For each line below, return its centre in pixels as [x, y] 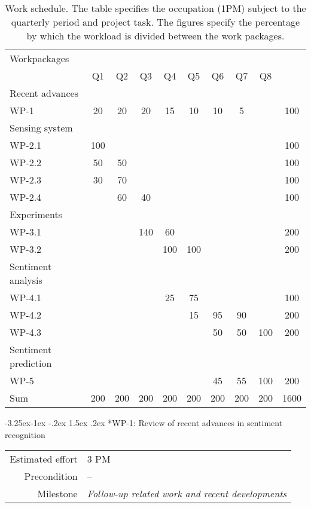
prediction [31, 363]
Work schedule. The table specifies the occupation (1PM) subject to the [155, 8]
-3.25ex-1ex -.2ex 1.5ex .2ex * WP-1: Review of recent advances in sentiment [144, 423]
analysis [26, 280]
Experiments [36, 214]
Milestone [57, 494]
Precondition [51, 476]
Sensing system [41, 128]
